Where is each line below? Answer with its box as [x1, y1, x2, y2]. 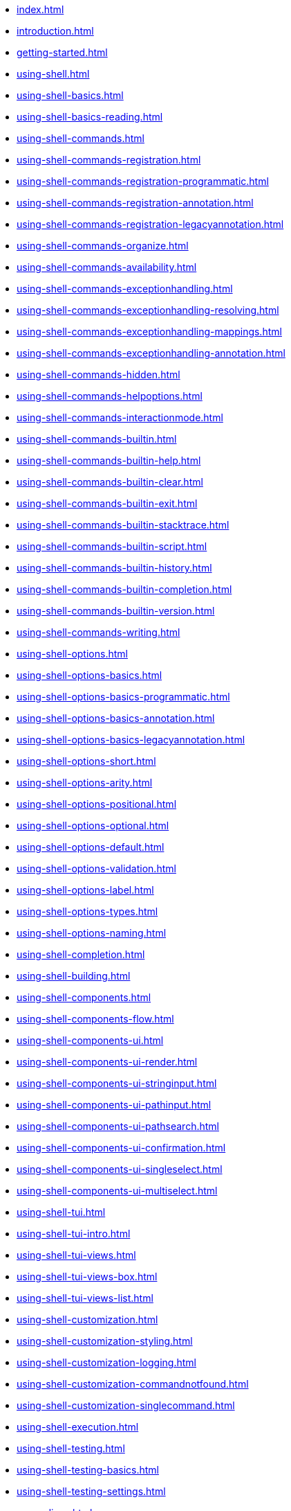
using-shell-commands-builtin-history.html [17, 562, 212, 574]
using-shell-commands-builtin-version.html [17, 605, 215, 617]
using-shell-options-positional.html [17, 798, 177, 810]
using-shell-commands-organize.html [17, 240, 189, 251]
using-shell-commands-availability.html [17, 261, 197, 273]
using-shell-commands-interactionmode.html [17, 412, 223, 423]
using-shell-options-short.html [17, 755, 156, 767]
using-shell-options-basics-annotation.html [17, 712, 215, 724]
